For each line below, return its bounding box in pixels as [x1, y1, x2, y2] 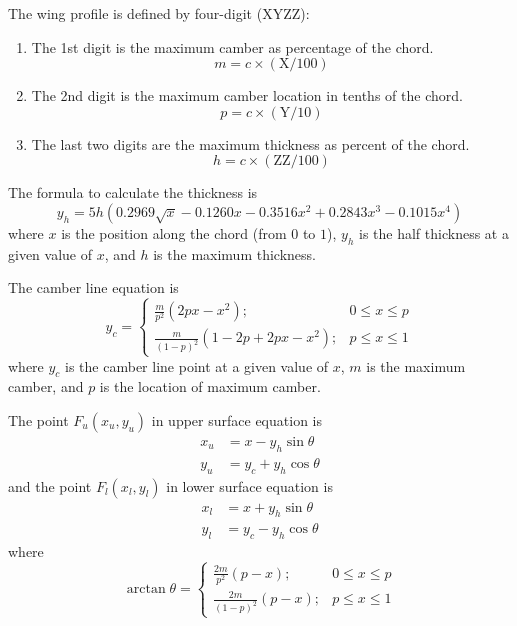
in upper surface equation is [151, 409, 322, 430]
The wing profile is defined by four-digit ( [8, 3, 263, 23]
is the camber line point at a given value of [65, 355, 329, 376]
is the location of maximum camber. [99, 376, 321, 397]
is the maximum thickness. [153, 243, 316, 264]
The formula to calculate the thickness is [8, 182, 258, 203]
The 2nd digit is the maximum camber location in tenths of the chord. [31, 85, 463, 106]
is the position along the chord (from [61, 222, 287, 243]
